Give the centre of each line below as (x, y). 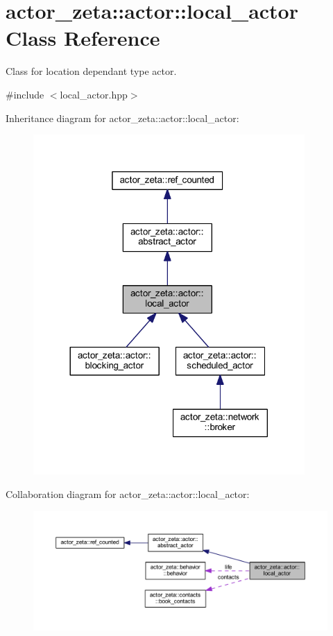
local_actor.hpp (94, 94)
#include (25, 94)
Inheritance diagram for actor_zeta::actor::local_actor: (122, 118)
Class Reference (83, 38)
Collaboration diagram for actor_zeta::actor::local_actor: (128, 494)
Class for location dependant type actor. (91, 71)
